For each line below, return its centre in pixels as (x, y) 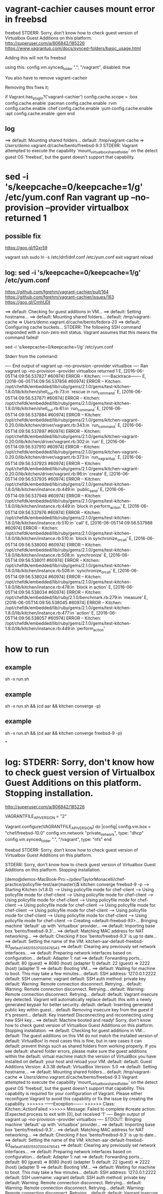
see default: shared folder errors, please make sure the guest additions (76, 1051)
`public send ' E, (90, 490)
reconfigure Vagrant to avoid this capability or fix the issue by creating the (79, 1099)
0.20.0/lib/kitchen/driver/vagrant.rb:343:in (47, 425)
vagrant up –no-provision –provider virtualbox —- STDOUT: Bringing (73, 1119)
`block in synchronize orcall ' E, (104, 539)
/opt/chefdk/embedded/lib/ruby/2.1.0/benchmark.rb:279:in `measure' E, (76, 597)
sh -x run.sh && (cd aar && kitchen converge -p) (53, 706)
